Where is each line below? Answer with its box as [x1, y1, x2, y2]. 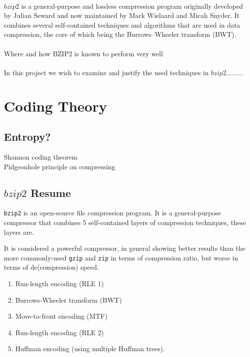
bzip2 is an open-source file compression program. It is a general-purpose [4, 208, 221, 218]
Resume [30, 185, 71, 200]
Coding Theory [4, 96, 107, 115]
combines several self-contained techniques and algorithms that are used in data [4, 19, 240, 30]
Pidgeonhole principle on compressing [4, 161, 115, 171]
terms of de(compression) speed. [4, 262, 99, 272]
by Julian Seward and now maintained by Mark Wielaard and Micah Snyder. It [4, 10, 240, 20]
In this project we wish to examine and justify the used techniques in [4, 67, 209, 77]
